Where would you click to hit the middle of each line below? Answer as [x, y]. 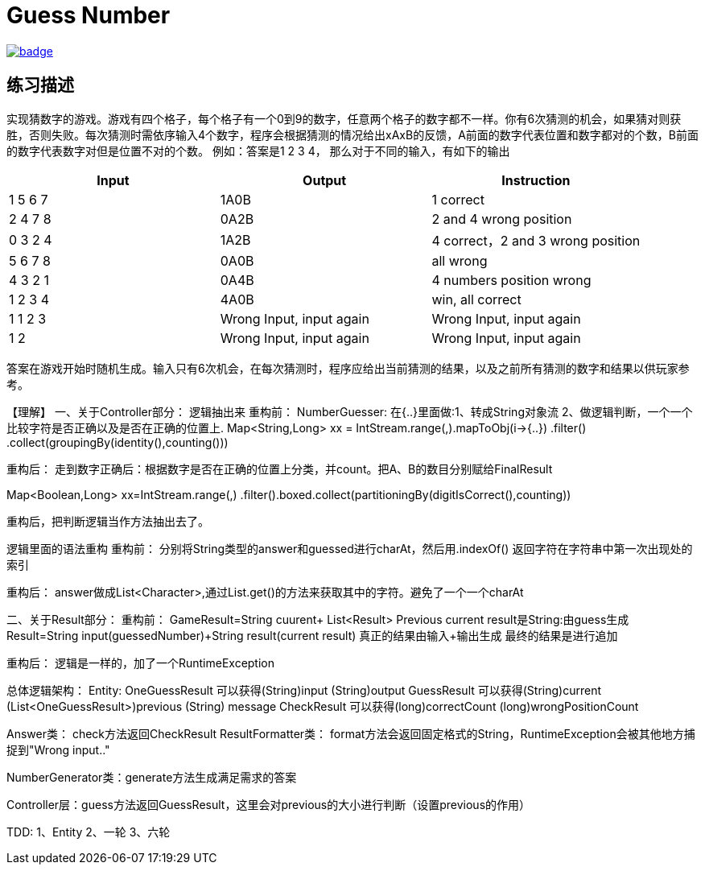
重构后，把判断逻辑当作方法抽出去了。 [108, 521]
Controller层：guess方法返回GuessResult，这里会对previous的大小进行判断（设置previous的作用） [269, 804]
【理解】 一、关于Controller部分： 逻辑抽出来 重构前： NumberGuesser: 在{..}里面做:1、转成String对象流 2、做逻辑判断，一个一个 [350, 411]
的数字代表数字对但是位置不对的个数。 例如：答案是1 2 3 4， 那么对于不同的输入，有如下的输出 [258, 151]
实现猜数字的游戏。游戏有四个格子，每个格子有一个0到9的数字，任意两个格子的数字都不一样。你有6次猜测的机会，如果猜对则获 [344, 118]
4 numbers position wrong [511, 280]
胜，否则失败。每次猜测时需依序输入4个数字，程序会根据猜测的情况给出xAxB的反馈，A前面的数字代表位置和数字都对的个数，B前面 [352, 134]
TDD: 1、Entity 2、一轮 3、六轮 [89, 832]
